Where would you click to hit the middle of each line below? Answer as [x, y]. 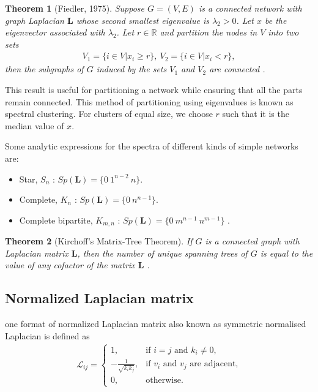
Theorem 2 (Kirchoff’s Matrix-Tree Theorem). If [99, 241]
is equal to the [287, 253]
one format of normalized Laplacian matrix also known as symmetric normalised [156, 324]
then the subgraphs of [44, 69]
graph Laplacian [35, 20]
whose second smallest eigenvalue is [142, 20]
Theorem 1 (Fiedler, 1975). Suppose [75, 8]
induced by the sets [131, 69]
